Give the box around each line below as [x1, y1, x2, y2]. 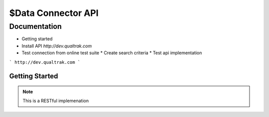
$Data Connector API [9, 7, 99, 18]
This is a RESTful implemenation [22, 98, 89, 104]
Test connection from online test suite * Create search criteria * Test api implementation [21, 50, 202, 56]
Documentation [9, 22, 62, 31]
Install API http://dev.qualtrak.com [21, 43, 92, 49]
